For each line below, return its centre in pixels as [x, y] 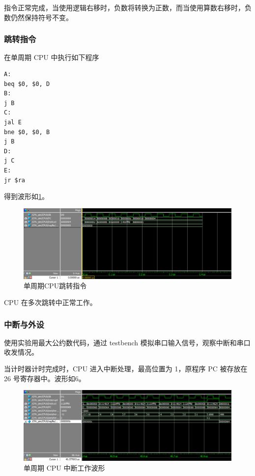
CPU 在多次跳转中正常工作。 [50, 302]
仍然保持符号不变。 [42, 17]
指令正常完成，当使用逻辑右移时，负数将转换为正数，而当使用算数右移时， [124, 7]
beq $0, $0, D [27, 84]
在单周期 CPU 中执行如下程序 [52, 57]
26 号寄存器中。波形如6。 [45, 378]
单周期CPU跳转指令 [55, 286]
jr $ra [14, 180]
